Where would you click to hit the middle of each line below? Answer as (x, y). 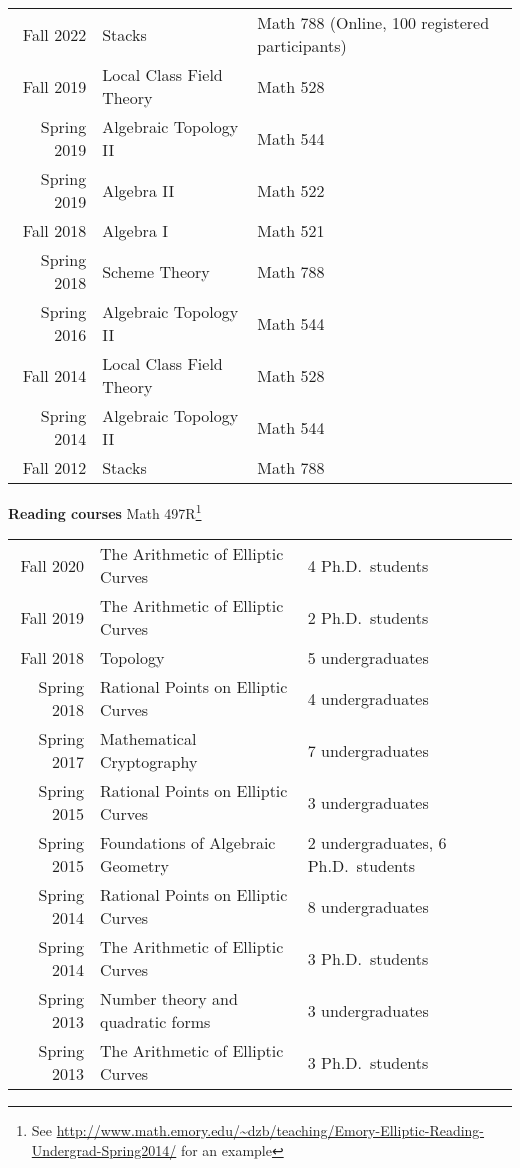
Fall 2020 (52, 565)
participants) (302, 45)
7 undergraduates (368, 750)
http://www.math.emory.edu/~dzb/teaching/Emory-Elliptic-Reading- (270, 1130)
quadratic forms (155, 1022)
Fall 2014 (54, 375)
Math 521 (291, 230)
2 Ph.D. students (368, 617)
